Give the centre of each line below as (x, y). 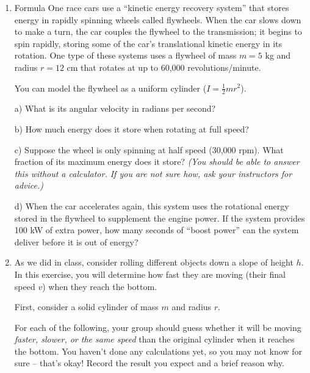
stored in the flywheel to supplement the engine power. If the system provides (160, 218)
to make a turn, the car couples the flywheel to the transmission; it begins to (158, 31)
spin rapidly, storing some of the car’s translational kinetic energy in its (148, 43)
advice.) (29, 185)
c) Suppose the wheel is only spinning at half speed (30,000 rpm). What (149, 149)
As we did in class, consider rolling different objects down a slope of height (154, 262)
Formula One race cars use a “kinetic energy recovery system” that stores (152, 7)
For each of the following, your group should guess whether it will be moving (158, 327)
